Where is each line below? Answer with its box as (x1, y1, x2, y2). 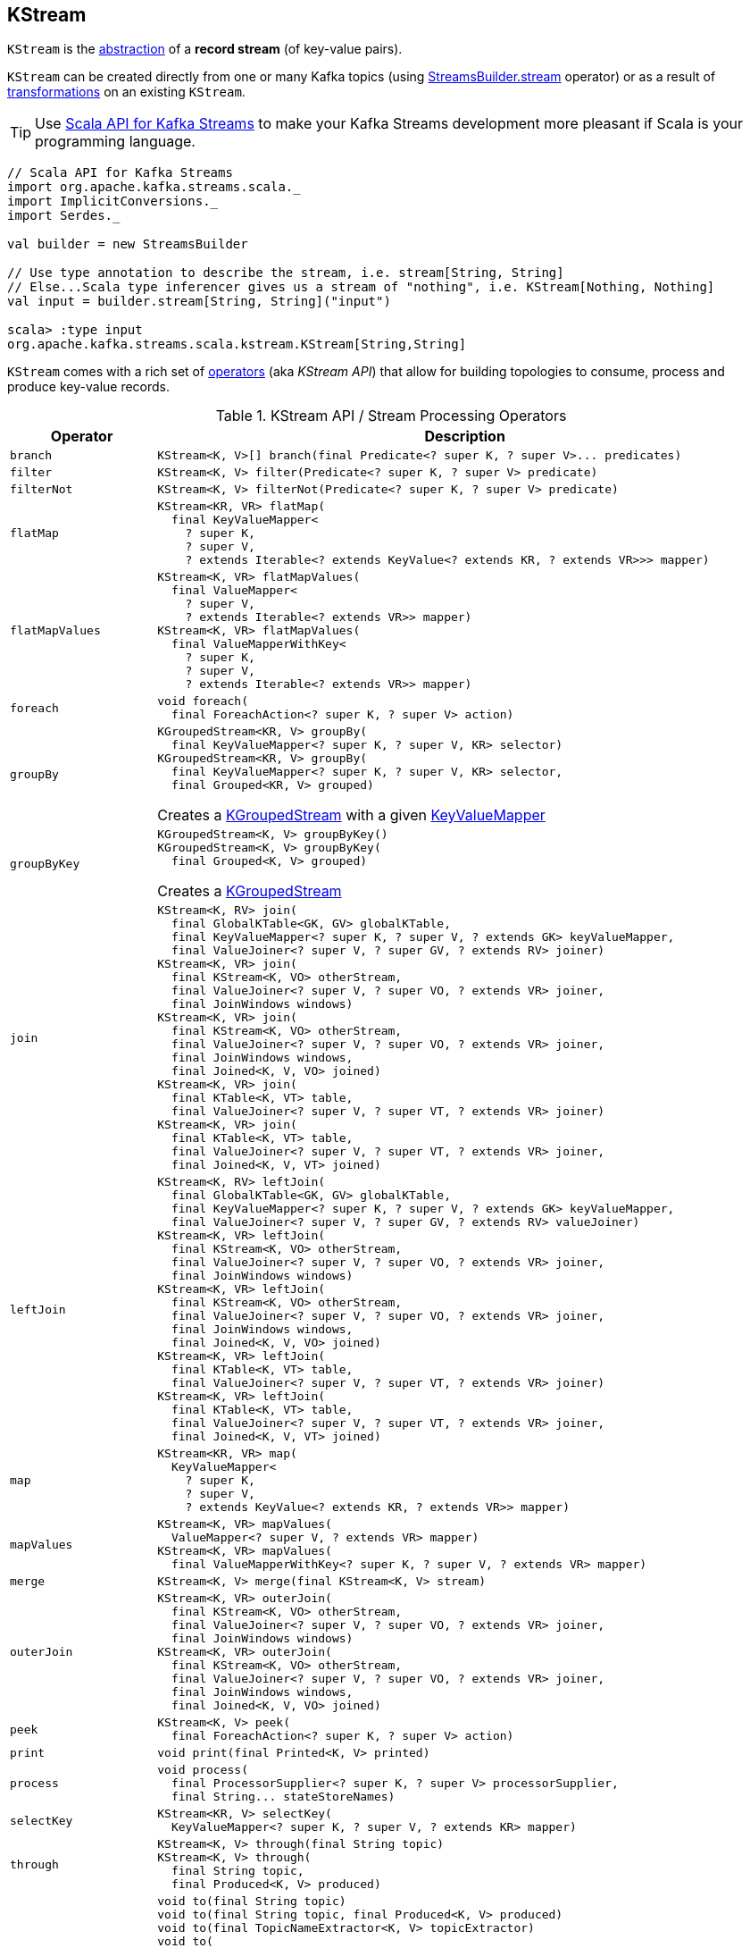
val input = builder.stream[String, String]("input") (7, 294, 391, 309)
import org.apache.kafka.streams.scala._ (7, 180, 301, 195)
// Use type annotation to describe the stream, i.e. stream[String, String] (7, 265, 564, 281)
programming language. (35, 132, 196, 151)
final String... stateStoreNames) (171, 1790, 396, 1804)
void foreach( (157, 694, 248, 709)
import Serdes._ (7, 208, 121, 223)
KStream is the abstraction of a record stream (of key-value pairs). (7, 41, 403, 57)
